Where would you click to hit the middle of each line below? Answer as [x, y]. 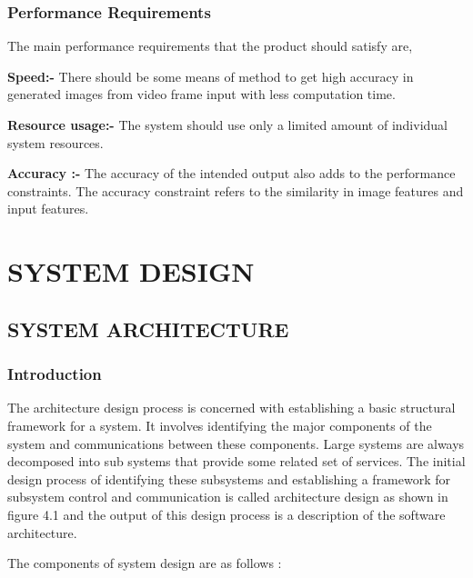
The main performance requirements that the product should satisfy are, [210, 46]
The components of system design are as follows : [145, 563]
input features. [48, 209]
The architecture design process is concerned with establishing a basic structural [231, 408]
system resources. [55, 142]
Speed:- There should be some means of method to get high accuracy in [211, 76]
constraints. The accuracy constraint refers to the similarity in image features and [236, 190]
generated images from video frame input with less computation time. [201, 94]
